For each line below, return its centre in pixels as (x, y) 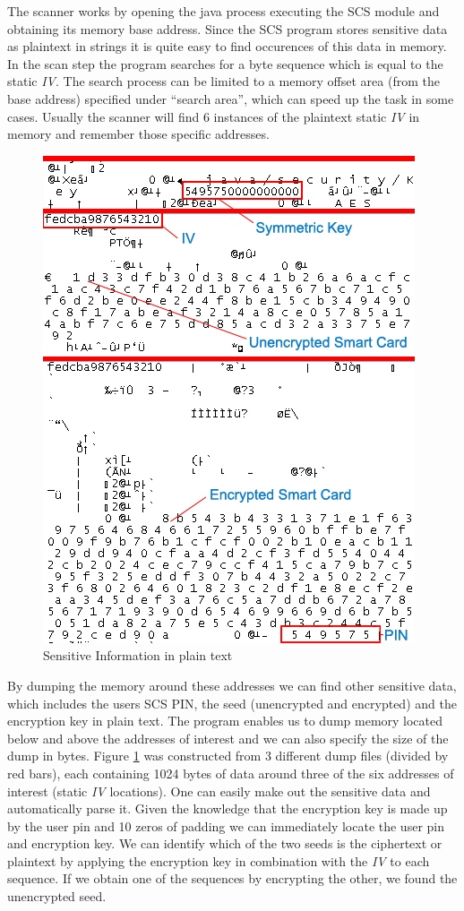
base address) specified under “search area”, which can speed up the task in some (231, 98)
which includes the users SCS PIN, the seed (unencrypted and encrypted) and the (232, 703)
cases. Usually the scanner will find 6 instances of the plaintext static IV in (214, 116)
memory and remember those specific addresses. (138, 134)
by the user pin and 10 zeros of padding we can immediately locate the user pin (226, 825)
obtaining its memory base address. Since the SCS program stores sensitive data (228, 28)
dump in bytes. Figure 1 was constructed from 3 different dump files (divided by (228, 756)
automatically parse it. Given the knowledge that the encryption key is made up (228, 808)
